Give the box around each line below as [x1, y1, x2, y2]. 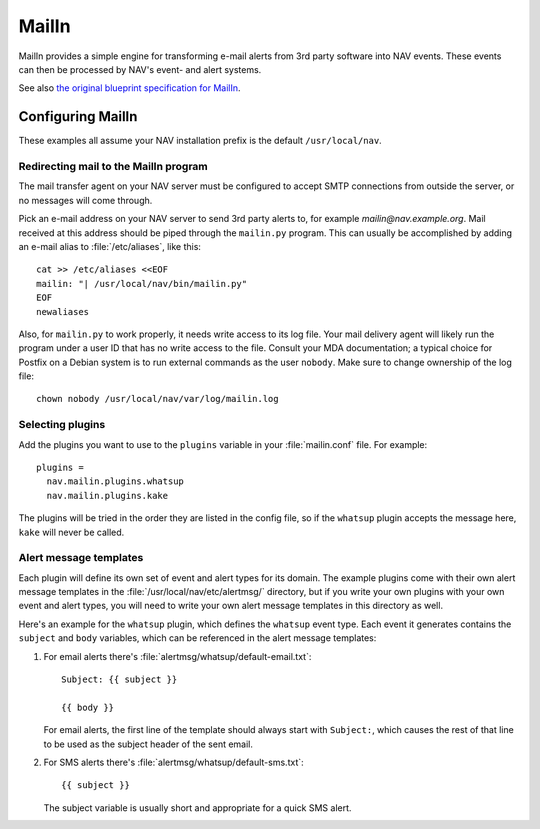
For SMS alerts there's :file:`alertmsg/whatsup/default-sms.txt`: [43, 756, 304, 768]
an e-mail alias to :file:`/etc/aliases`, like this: [18, 240, 202, 252]
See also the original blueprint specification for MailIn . [18, 82, 241, 94]
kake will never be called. [18, 526, 125, 538]
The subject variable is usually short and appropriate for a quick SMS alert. [43, 801, 352, 814]
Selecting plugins [18, 418, 106, 432]
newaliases [36, 306, 90, 317]
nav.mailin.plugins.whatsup [46, 476, 185, 487]
